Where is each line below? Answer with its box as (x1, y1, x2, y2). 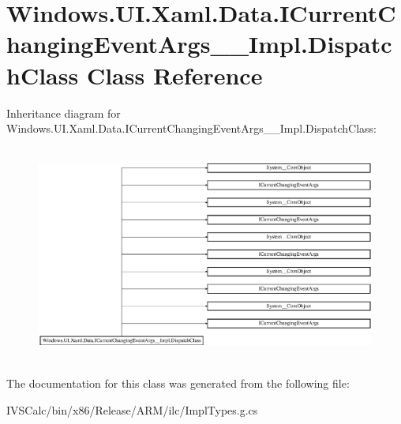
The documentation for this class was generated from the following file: (6, 375, 350, 391)
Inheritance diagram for (6, 104, 121, 121)
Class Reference (86, 58, 263, 91)
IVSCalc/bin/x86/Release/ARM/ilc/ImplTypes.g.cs (6, 401, 258, 418)
